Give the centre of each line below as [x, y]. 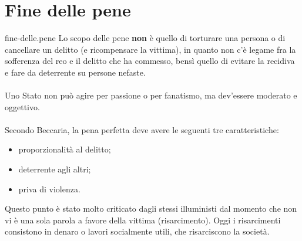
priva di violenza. [49, 189]
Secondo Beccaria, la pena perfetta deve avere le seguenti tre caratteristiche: [142, 129]
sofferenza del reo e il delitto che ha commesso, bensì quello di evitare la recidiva [150, 61]
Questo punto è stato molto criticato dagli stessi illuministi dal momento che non [151, 208]
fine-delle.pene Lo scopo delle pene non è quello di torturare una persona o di [145, 38]
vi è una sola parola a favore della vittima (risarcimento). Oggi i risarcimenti [143, 220]
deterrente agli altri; [55, 169]
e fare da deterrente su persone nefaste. [75, 72]
